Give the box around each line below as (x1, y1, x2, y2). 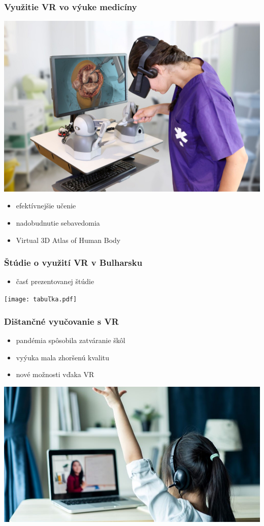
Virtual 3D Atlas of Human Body (16, 234, 121, 245)
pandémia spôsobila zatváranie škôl (16, 334, 125, 345)
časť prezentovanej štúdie (16, 276, 94, 287)
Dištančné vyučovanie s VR (4, 315, 119, 327)
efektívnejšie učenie (16, 200, 76, 211)
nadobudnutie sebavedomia (16, 218, 100, 228)
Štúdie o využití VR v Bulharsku (4, 256, 143, 269)
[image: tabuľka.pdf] (4, 296, 77, 303)
